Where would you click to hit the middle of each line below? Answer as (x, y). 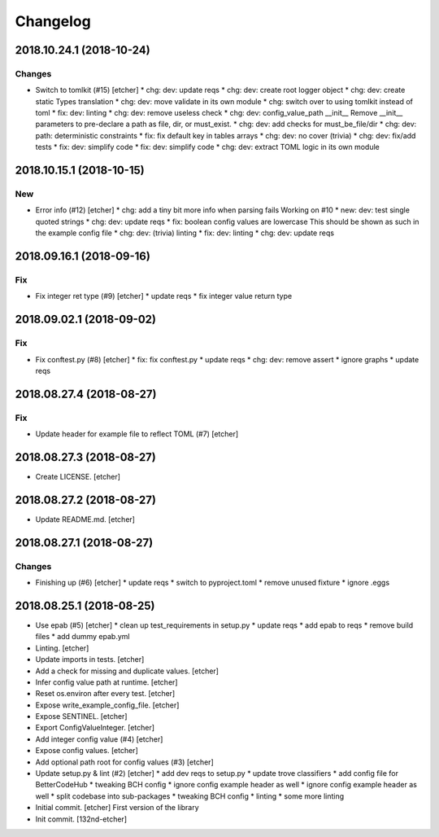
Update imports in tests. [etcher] (90, 660)
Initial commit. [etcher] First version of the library (117, 808)
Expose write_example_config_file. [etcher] (107, 705)
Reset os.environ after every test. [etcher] (105, 694)
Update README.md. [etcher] (85, 519)
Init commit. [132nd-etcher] (81, 819)
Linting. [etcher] (62, 648)
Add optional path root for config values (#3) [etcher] (125, 762)
